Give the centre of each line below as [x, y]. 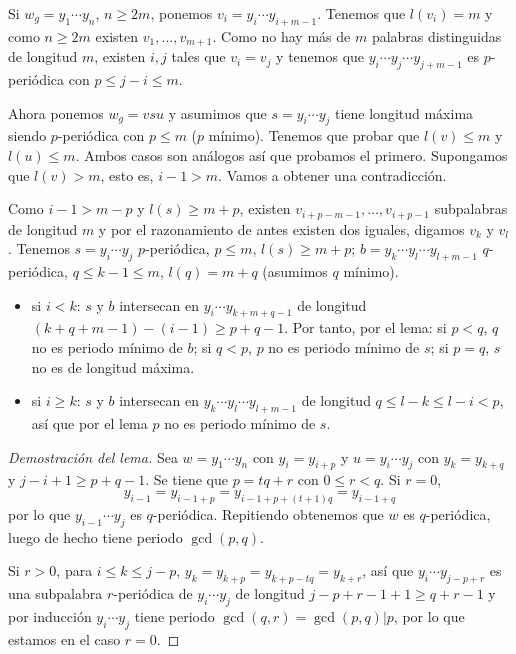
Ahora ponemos [56, 112]
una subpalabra [55, 593]
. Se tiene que [186, 479]
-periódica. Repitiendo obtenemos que [268, 513]
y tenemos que [320, 56]
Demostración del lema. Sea [93, 456]
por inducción [50, 615]
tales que [198, 56]
